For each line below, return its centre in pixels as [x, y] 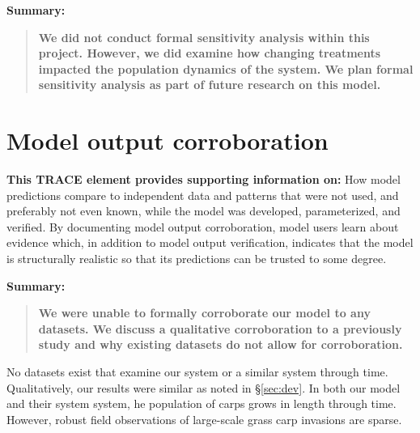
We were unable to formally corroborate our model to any [204, 313]
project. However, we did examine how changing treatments [210, 53]
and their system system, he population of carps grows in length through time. [202, 403]
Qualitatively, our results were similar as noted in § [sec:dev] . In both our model [204, 387]
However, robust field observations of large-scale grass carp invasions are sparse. [204, 419]
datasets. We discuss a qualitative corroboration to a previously [220, 328]
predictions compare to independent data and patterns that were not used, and [203, 195]
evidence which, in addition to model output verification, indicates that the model [210, 242]
